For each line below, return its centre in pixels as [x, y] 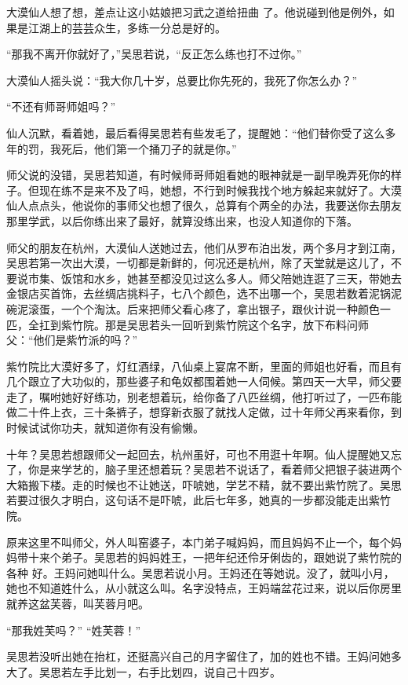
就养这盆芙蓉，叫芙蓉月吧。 [78, 603]
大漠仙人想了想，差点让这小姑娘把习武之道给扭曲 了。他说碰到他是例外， [195, 12]
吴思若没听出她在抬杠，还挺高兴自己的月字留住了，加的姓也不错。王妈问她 [199, 656]
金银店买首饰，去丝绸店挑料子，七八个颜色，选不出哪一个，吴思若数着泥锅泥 [204, 293]
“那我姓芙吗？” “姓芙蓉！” [74, 630]
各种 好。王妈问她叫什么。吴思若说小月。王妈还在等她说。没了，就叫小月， [200, 572]
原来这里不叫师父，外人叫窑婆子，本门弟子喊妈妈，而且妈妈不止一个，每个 [199, 542]
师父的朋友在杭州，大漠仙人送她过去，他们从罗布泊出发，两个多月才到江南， [204, 247]
